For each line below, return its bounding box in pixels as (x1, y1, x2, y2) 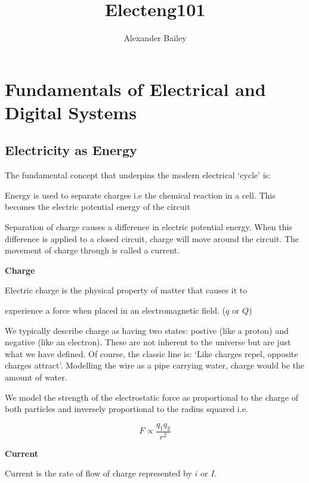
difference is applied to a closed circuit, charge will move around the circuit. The (5, 232, 299, 244)
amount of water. (5, 371, 67, 383)
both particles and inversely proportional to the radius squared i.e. (5, 402, 248, 415)
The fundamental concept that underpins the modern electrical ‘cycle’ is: (5, 169, 271, 181)
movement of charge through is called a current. (5, 244, 180, 256)
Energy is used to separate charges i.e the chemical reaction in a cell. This (5, 188, 276, 201)
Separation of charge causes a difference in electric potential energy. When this (5, 221, 292, 233)
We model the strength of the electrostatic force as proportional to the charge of (5, 391, 299, 403)
